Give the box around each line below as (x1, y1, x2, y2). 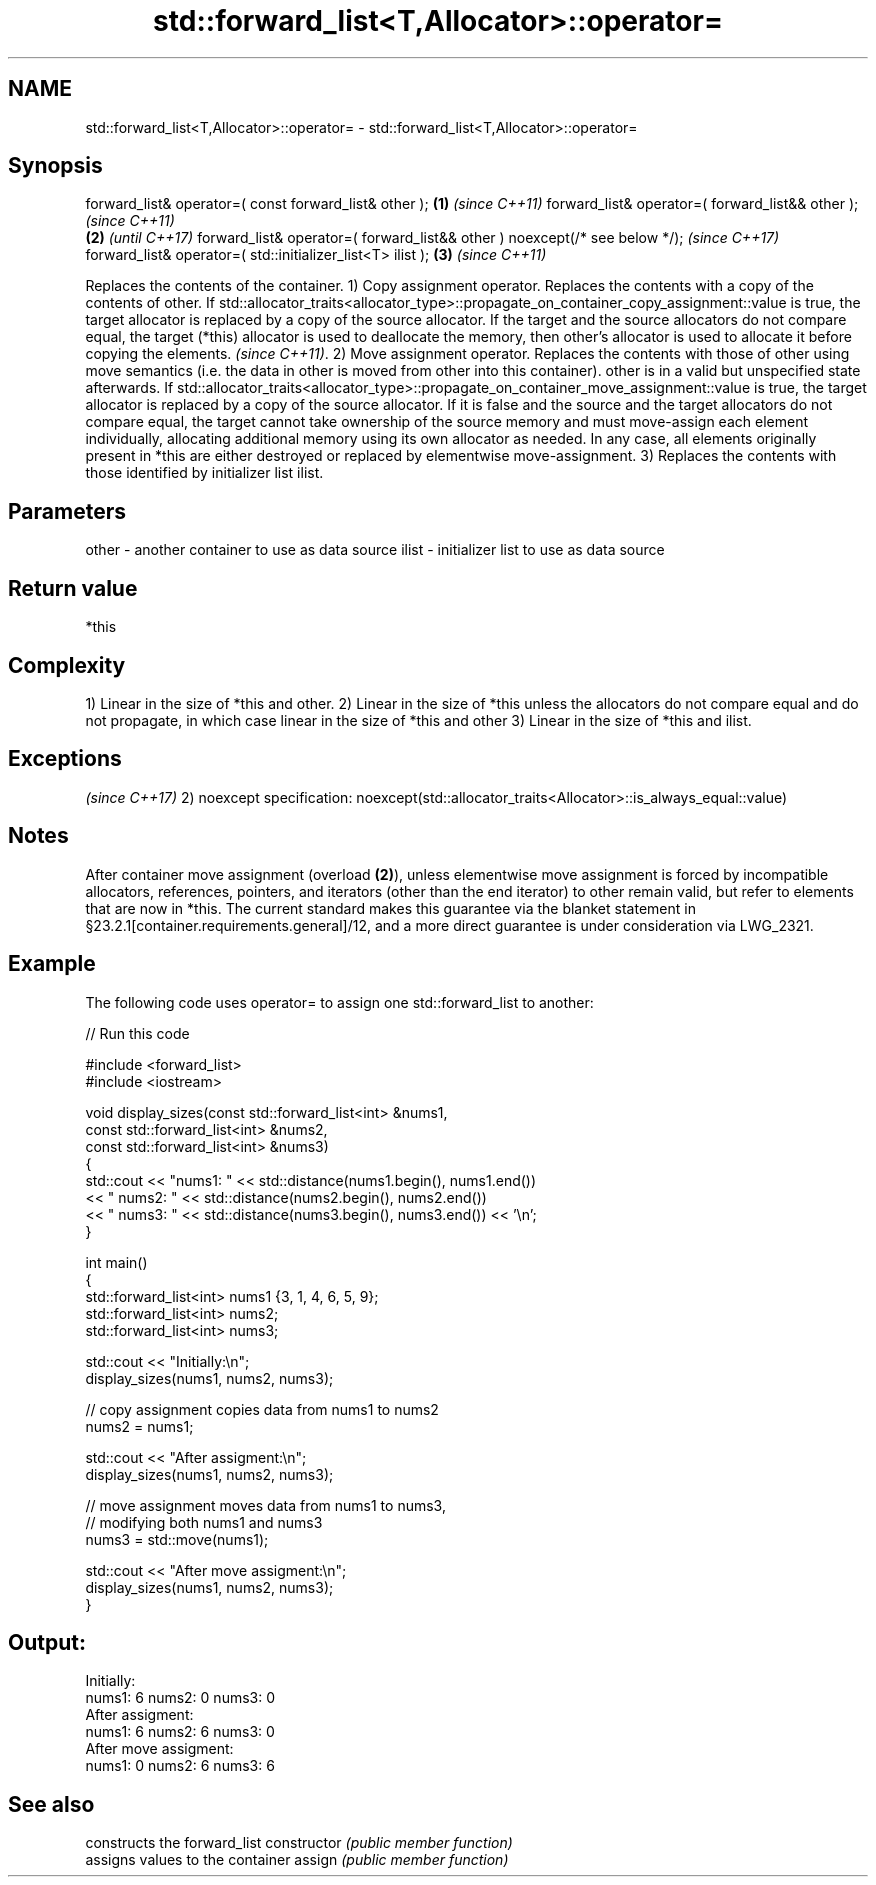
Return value (8, 575, 138, 601)
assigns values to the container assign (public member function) (85, 1851, 509, 1869)
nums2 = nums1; (85, 1417, 194, 1435)
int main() (85, 1253, 148, 1271)
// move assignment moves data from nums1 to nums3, (85, 1496, 446, 1514)
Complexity (8, 652, 126, 678)
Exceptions (8, 746, 122, 772)
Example (8, 951, 96, 977)
